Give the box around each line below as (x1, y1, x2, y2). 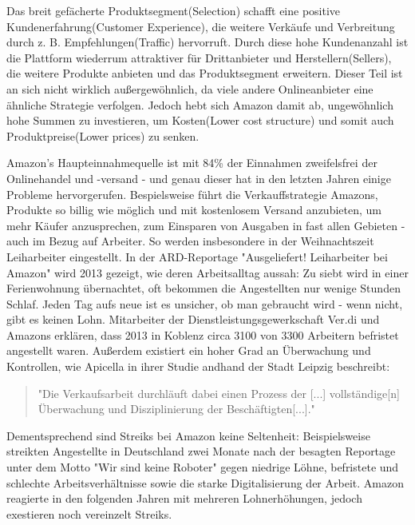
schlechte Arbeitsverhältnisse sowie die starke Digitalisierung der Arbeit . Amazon (6, 474, 404, 491)
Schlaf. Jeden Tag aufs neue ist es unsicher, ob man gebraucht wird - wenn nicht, (6, 295, 403, 312)
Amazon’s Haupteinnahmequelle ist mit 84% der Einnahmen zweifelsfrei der (6, 154, 377, 171)
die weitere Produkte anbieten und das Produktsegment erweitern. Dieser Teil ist (6, 65, 403, 82)
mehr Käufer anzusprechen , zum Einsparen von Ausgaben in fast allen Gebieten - (6, 217, 405, 233)
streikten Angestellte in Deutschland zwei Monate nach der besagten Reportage (6, 443, 396, 459)
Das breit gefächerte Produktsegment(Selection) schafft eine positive (6, 2, 341, 18)
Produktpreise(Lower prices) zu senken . (6, 127, 200, 144)
